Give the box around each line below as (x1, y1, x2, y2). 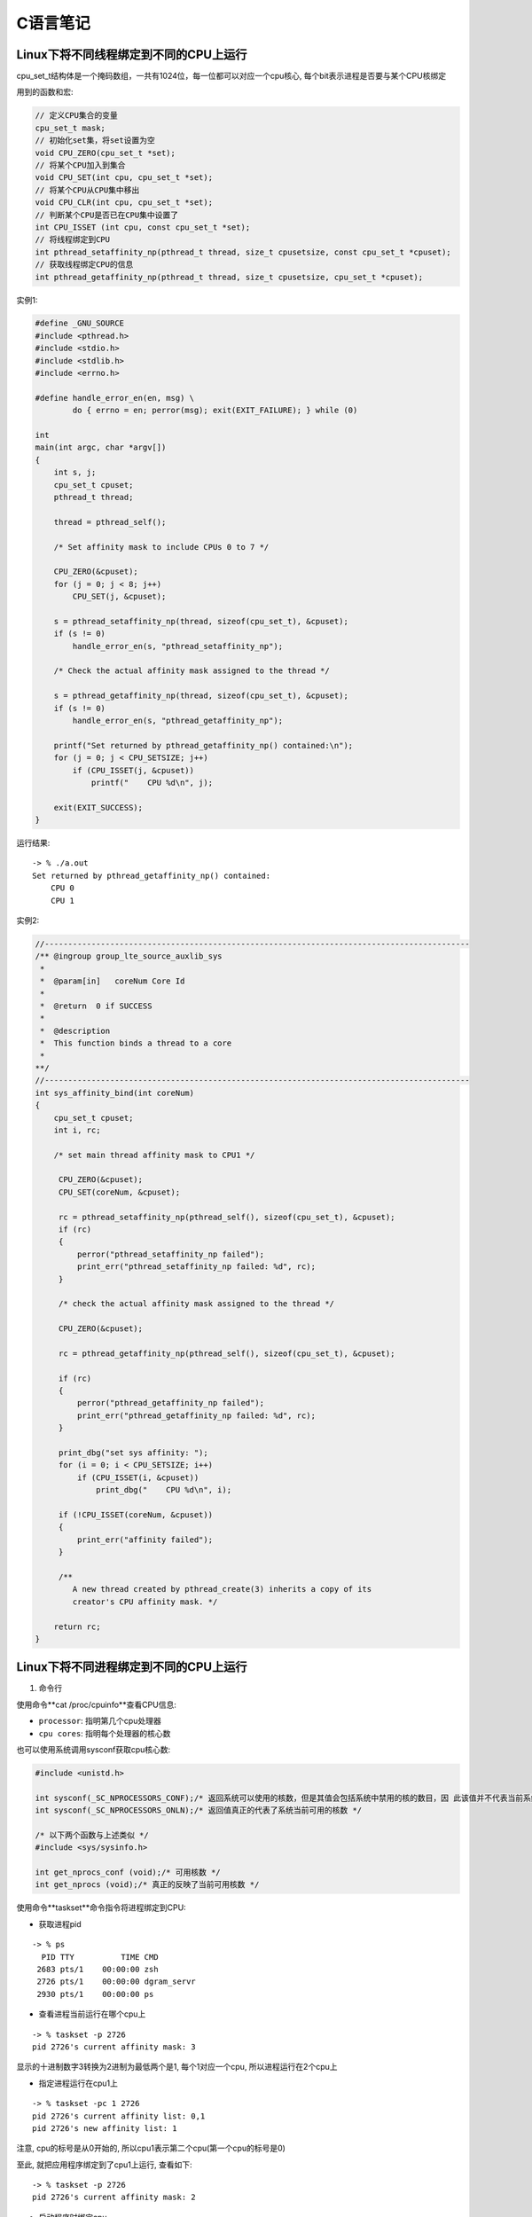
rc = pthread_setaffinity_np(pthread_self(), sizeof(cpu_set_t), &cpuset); (58, 1211, 395, 1222)
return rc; (53, 1621, 101, 1632)
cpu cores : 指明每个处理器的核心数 (38, 1727, 171, 1738)
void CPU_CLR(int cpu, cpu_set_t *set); (35, 198, 213, 208)
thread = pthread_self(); (53, 517, 167, 527)
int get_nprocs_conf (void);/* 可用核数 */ (35, 1868, 221, 1877)
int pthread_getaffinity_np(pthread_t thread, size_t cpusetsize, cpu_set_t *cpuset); (35, 271, 424, 282)
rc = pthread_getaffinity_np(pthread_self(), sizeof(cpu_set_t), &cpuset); (58, 1348, 395, 1359)
